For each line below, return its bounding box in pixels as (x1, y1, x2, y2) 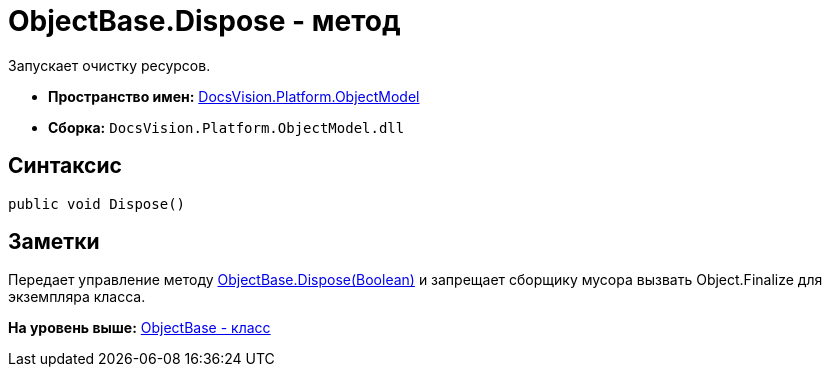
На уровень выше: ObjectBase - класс (8, 319, 271, 337)
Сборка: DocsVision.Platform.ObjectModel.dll (48, 118, 405, 136)
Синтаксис (8, 153, 122, 179)
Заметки (8, 229, 100, 255)
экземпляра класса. (8, 288, 146, 306)
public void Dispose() (8, 195, 186, 212)
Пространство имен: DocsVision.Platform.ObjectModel (48, 87, 420, 105)
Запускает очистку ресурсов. (8, 56, 211, 74)
